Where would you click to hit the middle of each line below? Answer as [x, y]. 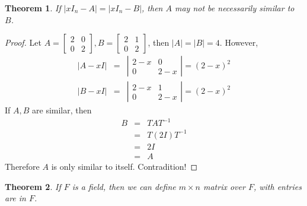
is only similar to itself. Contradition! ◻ [124, 166]
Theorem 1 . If [33, 8]
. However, [239, 42]
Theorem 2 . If [33, 186]
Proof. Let [23, 42]
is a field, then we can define [124, 186]
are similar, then [62, 110]
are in [15, 198]
